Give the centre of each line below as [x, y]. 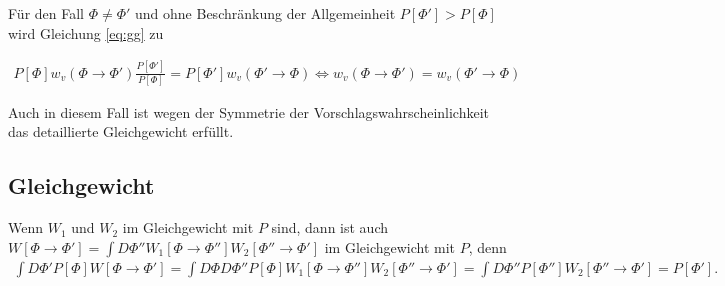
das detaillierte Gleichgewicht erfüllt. [121, 131]
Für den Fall [46, 13]
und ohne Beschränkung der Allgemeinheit [265, 13]
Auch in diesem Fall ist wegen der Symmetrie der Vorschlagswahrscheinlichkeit [249, 111]
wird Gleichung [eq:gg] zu [86, 32]
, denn [487, 246]
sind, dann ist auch [329, 227]
